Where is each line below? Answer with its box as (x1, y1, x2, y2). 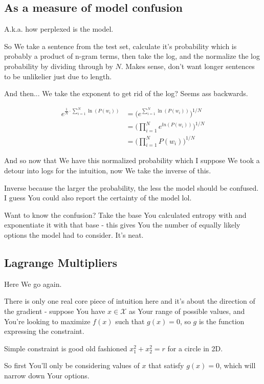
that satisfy (148, 360, 184, 371)
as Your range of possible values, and (128, 306, 245, 317)
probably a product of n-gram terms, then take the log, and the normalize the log (4, 51, 260, 61)
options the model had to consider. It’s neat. (4, 230, 144, 240)
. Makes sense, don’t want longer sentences (121, 60, 255, 71)
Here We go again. (4, 278, 62, 289)
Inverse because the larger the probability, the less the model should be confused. (4, 182, 259, 193)
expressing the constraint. (4, 326, 84, 336)
